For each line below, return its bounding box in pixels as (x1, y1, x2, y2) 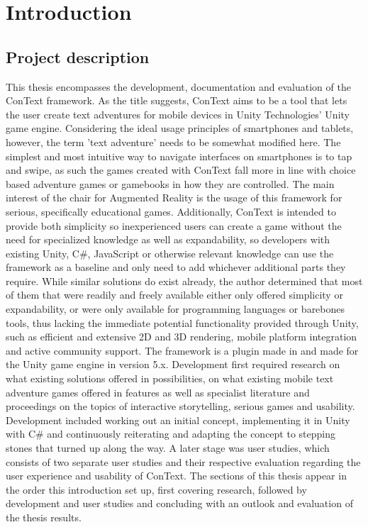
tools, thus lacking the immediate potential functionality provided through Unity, (6, 315, 359, 330)
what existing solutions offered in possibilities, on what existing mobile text (6, 371, 334, 386)
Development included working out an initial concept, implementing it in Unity (6, 412, 350, 427)
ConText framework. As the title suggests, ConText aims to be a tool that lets (6, 93, 347, 108)
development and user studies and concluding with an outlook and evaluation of (6, 496, 353, 511)
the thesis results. (6, 509, 82, 524)
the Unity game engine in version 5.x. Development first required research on (6, 357, 340, 372)
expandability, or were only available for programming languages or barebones (6, 301, 345, 316)
